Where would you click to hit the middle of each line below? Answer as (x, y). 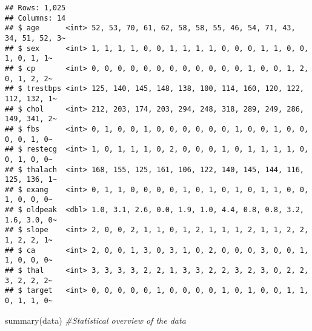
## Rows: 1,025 (35, 8)
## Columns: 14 (35, 18)
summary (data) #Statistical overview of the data (95, 320)
